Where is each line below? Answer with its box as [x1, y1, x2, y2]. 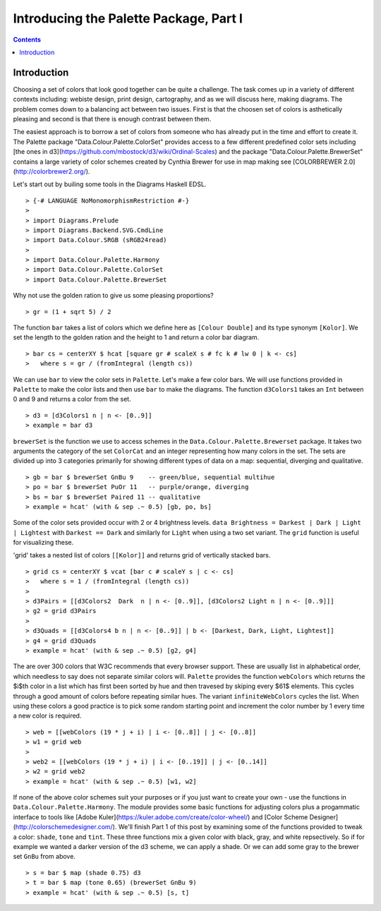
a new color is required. [13, 711, 82, 720]
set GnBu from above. [13, 852, 75, 861]
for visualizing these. [13, 538, 74, 547]
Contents [13, 35, 42, 44]
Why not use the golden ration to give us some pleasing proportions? [13, 291, 214, 300]
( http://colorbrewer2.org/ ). [13, 167, 90, 176]
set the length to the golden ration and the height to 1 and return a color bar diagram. [13, 333, 260, 342]
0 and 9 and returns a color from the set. [13, 395, 131, 404]
